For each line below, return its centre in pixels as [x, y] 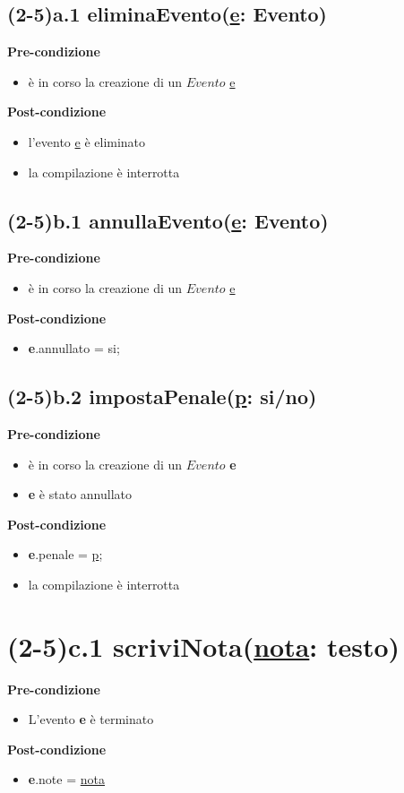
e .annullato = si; [74, 348]
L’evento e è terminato [91, 719]
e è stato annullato [80, 494]
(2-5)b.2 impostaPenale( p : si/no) [162, 396]
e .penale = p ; [65, 554]
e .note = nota [66, 779]
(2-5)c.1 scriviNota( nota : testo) [204, 646]
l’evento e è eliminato [87, 141]
